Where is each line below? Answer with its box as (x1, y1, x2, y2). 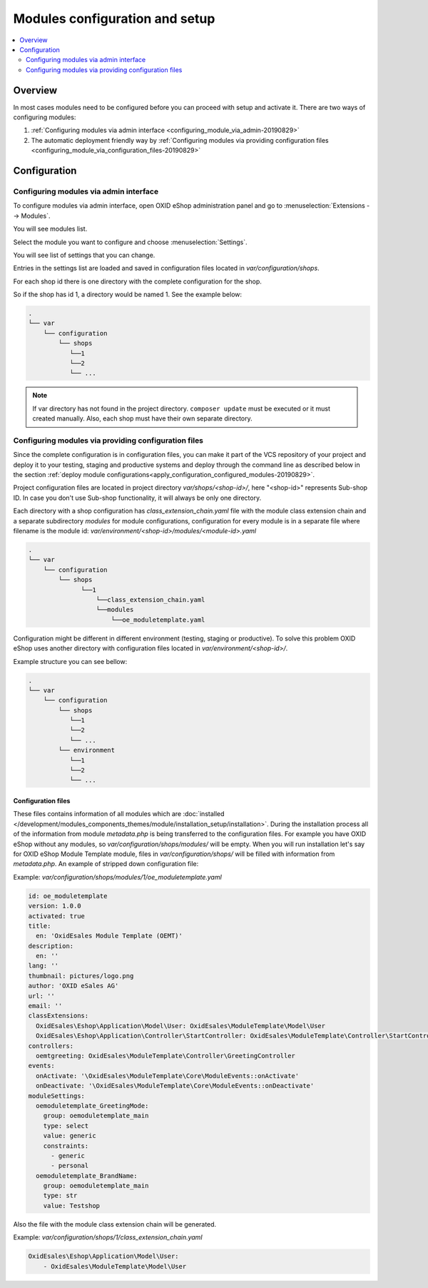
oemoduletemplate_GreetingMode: (36, 1102, 149, 1110)
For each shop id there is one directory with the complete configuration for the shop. (13, 277, 262, 286)
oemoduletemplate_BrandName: (36, 1172, 138, 1179)
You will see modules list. (13, 225, 88, 233)
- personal (51, 1162, 89, 1170)
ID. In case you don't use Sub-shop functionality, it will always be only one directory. (13, 493, 262, 502)
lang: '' (28, 962, 59, 970)
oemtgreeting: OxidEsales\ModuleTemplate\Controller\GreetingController (36, 1052, 296, 1060)
